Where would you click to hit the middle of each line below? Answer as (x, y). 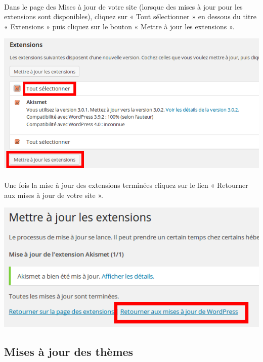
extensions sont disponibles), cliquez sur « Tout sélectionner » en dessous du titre (130, 16)
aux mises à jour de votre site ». (54, 195)
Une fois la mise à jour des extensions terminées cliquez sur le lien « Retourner (126, 185)
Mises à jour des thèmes (69, 351)
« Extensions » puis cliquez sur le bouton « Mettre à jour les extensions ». (119, 26)
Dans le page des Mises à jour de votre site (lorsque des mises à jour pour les (123, 6)
